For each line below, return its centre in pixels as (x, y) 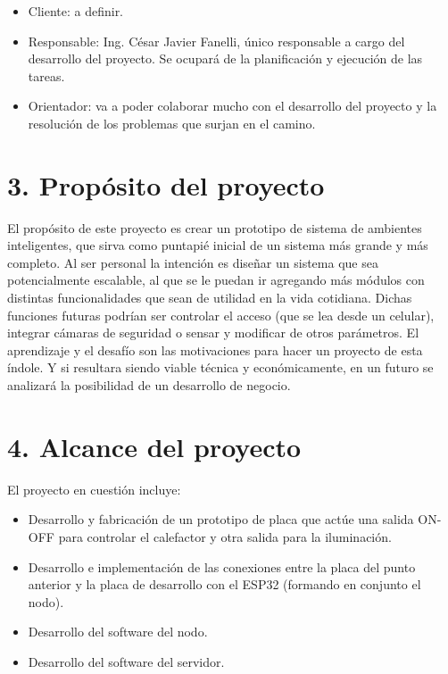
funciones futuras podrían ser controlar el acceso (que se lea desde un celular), (221, 315)
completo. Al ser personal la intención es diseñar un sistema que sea (193, 262)
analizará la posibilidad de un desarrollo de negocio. (149, 385)
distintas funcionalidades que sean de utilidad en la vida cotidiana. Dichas (210, 298)
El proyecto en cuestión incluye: (94, 489)
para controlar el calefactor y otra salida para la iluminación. (225, 536)
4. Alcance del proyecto (154, 446)
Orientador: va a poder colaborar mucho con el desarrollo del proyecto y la (232, 106)
